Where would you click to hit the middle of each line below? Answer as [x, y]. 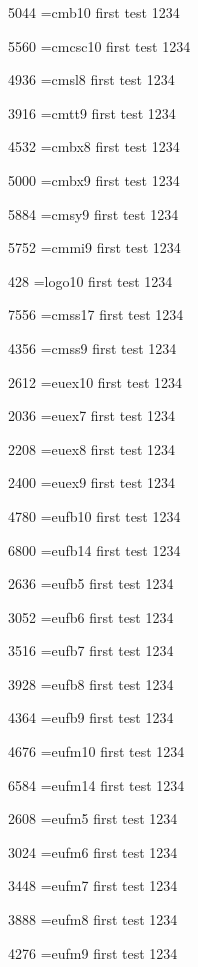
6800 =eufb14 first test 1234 [94, 549]
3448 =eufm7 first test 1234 [93, 885]
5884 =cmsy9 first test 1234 [93, 213]
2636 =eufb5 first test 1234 [91, 583]
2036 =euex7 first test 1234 [92, 415]
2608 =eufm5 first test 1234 [93, 818]
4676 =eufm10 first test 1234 [96, 751]
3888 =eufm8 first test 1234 [93, 919]
